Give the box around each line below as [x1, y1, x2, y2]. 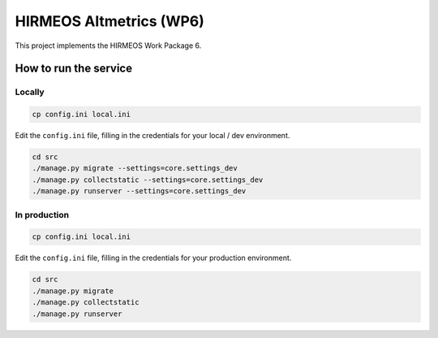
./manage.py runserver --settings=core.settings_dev [32, 187, 247, 196]
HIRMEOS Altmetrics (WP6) [15, 12, 204, 30]
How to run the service [15, 62, 133, 76]
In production [15, 209, 70, 220]
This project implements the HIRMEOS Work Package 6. [15, 41, 202, 50]
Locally [15, 86, 45, 97]
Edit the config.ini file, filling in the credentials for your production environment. [15, 253, 292, 263]
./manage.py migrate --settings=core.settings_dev [32, 163, 238, 173]
